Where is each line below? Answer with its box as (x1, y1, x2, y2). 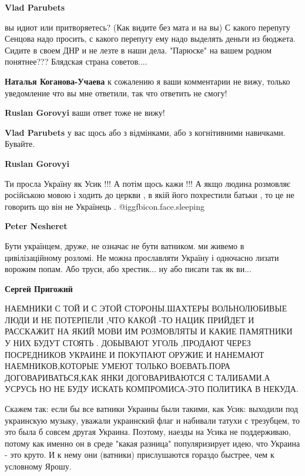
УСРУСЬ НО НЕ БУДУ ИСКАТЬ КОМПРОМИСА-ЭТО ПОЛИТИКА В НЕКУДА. (5, 383, 299, 395)
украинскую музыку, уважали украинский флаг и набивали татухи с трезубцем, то (5, 414, 300, 426)
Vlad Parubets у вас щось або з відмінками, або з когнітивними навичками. (5, 126, 286, 138)
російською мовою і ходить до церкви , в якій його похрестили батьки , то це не (5, 189, 294, 201)
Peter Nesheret (5, 220, 68, 232)
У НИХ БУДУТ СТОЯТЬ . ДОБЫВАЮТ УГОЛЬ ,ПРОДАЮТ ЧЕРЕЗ (5, 337, 251, 349)
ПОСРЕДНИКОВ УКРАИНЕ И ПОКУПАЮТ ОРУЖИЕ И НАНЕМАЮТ (5, 348, 264, 360)
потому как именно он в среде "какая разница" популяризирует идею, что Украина (5, 437, 300, 449)
